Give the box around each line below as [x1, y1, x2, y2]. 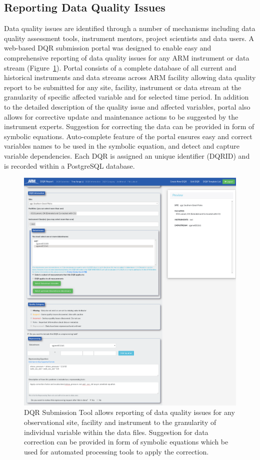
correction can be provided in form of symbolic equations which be [24, 436, 228, 447]
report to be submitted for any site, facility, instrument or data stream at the [4, 82, 241, 92]
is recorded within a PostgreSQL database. [4, 160, 135, 171]
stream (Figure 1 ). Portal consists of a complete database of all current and [4, 62, 236, 73]
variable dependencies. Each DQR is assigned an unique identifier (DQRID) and [4, 150, 250, 161]
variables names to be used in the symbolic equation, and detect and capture [4, 141, 239, 151]
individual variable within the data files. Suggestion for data [24, 426, 208, 437]
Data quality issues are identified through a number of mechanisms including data [4, 23, 255, 34]
